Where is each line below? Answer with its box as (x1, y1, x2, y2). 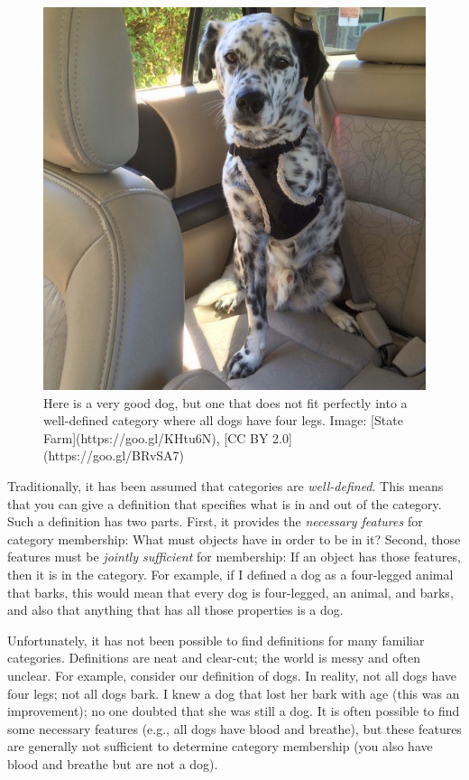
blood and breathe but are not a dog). (7, 754, 218, 773)
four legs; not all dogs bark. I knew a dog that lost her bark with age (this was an (7, 683, 460, 702)
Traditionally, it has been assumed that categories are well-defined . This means (7, 476, 444, 495)
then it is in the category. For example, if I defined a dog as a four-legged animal (7, 564, 454, 583)
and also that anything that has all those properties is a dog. (7, 600, 344, 619)
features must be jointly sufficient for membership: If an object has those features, (7, 547, 461, 566)
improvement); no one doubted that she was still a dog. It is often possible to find (7, 701, 460, 720)
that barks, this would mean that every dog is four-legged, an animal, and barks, (7, 582, 454, 601)
